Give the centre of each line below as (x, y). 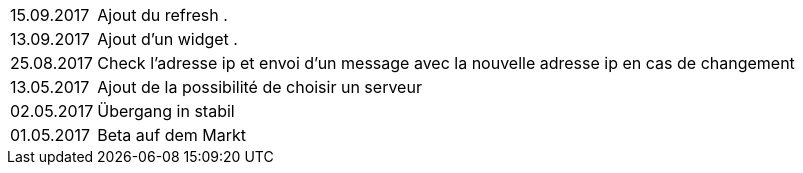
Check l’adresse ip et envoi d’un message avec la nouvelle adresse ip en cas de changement (446, 63)
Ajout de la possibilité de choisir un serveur (259, 87)
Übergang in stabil (166, 111)
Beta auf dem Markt (172, 135)
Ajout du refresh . (162, 15)
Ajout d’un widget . (167, 39)
